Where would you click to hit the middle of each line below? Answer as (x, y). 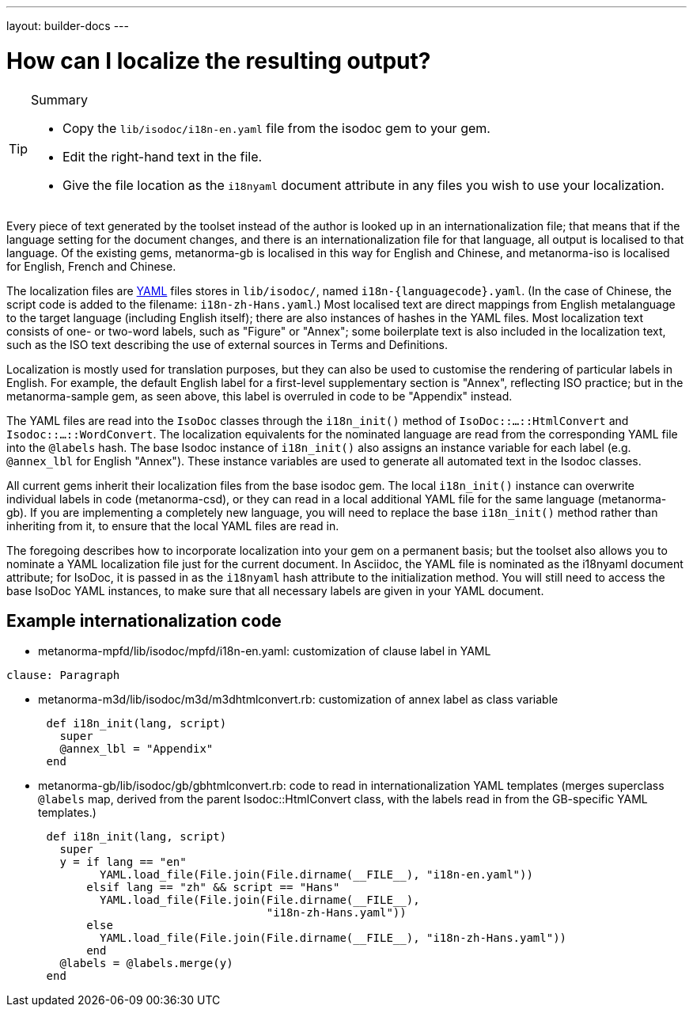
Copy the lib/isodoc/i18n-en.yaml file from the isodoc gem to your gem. (276, 128)
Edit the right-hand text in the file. (163, 156)
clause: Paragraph (63, 675)
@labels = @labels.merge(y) (146, 964)
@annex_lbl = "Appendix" (136, 749)
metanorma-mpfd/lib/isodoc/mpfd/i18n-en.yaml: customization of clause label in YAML (265, 651)
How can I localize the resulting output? (219, 61)
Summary (60, 99)
